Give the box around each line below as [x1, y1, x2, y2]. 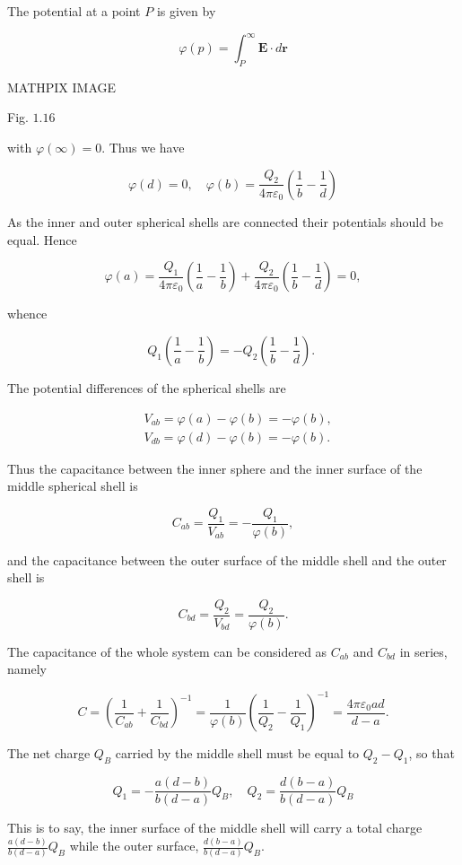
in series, [399, 642, 448, 660]
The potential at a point [7, 2, 141, 20]
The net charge [7, 744, 91, 763]
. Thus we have [101, 138, 185, 157]
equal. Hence [7, 230, 77, 249]
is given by [156, 2, 216, 20]
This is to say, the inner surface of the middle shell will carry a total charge [7, 818, 423, 837]
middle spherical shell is [7, 476, 138, 495]
